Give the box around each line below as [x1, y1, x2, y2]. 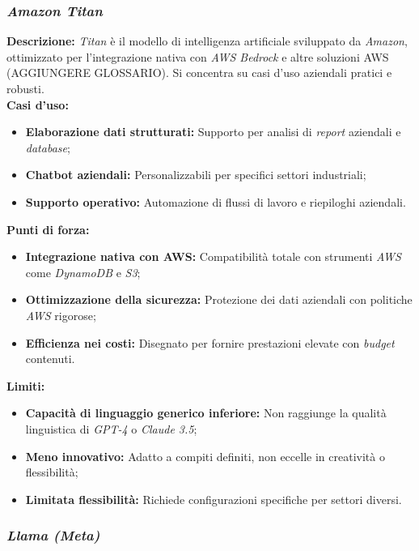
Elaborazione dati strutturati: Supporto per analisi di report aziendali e [25, 123, 401, 140]
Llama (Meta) [6, 525, 100, 545]
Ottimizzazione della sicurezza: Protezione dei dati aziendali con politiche [25, 291, 413, 308]
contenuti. [25, 350, 75, 367]
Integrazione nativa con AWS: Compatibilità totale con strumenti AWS [25, 248, 401, 265]
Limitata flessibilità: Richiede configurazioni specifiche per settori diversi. [25, 490, 402, 507]
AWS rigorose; [25, 306, 96, 323]
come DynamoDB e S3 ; [25, 263, 141, 280]
